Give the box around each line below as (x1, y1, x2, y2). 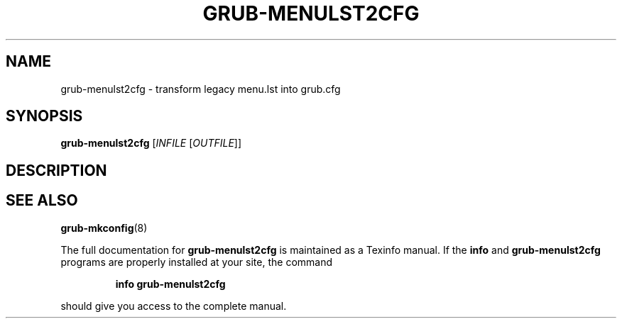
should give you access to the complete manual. (60, 299, 287, 312)
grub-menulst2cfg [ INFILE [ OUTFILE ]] (60, 137, 242, 150)
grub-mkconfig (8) (60, 221, 148, 234)
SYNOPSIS (6, 107, 83, 125)
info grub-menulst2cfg (115, 277, 226, 290)
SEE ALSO (6, 191, 78, 210)
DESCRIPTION (6, 161, 107, 179)
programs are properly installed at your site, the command (60, 255, 333, 268)
